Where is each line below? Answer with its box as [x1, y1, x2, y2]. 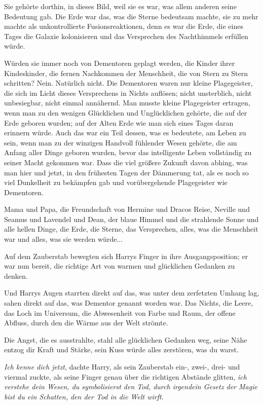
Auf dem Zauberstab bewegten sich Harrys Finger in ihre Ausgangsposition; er [4, 250, 248, 261]
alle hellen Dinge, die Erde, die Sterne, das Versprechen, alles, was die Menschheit [4, 224, 258, 234]
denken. [4, 270, 28, 281]
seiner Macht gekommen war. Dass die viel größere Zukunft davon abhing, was [4, 157, 248, 167]
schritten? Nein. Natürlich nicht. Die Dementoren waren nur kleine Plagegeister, [4, 78, 253, 88]
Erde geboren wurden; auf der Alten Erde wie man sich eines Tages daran [4, 117, 234, 128]
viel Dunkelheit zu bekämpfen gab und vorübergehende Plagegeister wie [4, 177, 228, 188]
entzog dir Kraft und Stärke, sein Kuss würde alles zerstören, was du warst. [4, 344, 239, 355]
